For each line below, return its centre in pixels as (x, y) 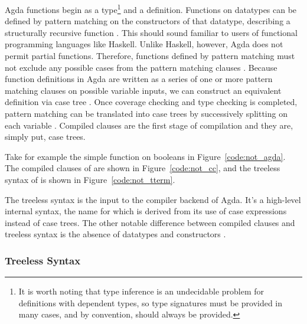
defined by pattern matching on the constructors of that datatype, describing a (148, 21)
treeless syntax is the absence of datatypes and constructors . (115, 234)
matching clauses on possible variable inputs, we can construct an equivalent (143, 90)
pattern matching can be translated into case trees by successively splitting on (146, 113)
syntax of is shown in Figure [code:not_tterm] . (90, 179)
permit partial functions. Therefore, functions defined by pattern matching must (150, 56)
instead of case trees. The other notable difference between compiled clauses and (150, 222)
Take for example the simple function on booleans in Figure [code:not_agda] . (145, 156)
